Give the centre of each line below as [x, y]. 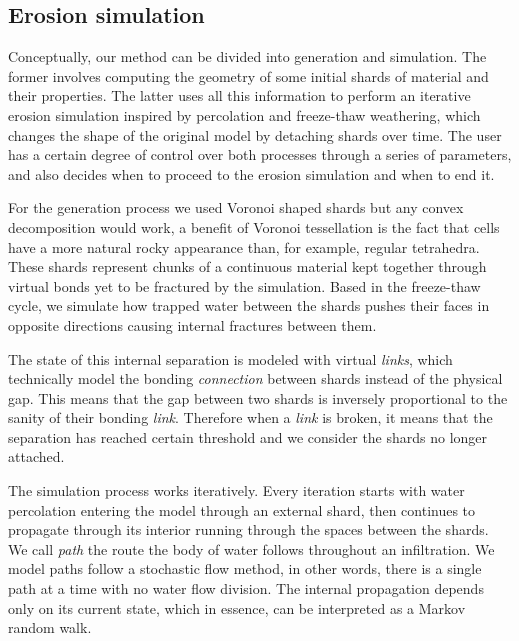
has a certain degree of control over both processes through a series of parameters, [260, 154]
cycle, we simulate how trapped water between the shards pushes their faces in [249, 305]
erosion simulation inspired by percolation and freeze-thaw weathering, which [244, 114]
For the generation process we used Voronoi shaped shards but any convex [236, 207]
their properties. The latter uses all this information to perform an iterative [239, 95]
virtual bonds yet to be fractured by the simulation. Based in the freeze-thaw [244, 285]
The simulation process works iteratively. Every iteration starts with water [236, 490]
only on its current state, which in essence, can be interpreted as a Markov [237, 607]
